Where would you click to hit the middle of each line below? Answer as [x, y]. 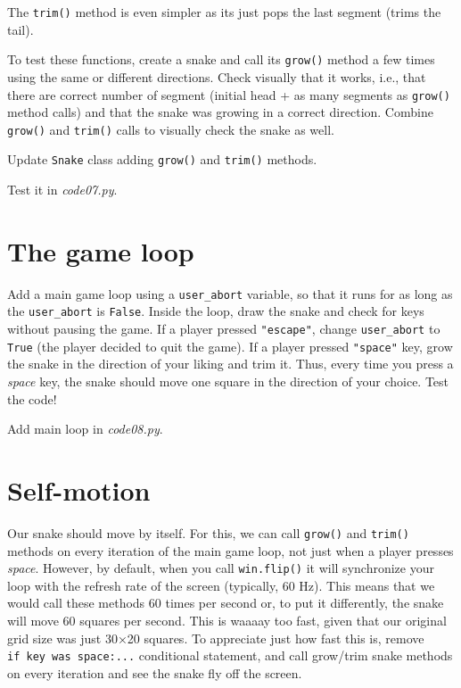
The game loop [101, 250]
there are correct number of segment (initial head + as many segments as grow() [229, 94]
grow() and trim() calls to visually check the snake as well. [171, 129]
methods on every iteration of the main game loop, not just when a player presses [230, 550]
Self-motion [79, 489]
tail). [21, 29]
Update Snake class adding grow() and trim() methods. [162, 159]
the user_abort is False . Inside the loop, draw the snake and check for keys [216, 311]
